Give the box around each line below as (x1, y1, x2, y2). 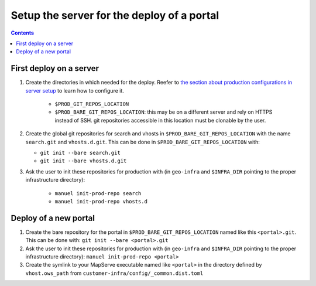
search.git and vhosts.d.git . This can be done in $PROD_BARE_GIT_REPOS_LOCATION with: (25, 138, 260, 145)
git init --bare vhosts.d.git (40, 158, 127, 164)
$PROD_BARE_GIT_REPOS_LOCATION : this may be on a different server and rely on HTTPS (54, 108, 273, 115)
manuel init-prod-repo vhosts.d (54, 198, 147, 205)
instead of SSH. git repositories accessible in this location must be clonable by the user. (54, 117, 266, 124)
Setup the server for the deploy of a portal (11, 9, 219, 22)
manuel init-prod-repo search (54, 190, 142, 196)
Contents (11, 29, 35, 36)
